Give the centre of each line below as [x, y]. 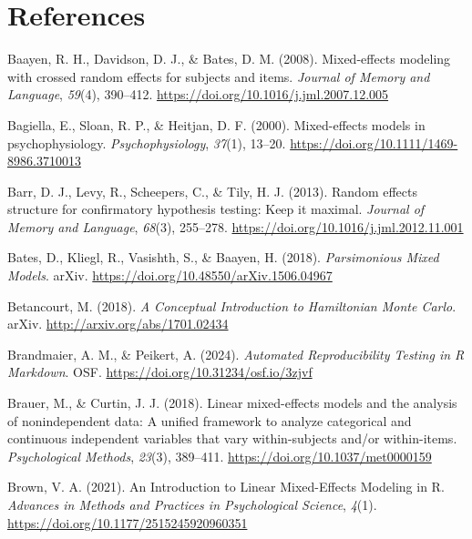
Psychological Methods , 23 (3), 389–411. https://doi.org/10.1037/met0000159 [220, 456]
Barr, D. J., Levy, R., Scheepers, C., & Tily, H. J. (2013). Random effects [213, 191]
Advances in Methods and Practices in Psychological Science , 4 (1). [192, 504]
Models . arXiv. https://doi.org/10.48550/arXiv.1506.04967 [170, 275]
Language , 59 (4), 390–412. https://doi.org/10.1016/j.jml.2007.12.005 [198, 94]
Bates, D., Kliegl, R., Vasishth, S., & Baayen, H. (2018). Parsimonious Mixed [223, 257]
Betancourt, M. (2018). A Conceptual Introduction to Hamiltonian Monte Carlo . [232, 305]
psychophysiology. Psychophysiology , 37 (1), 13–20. [147, 142]
